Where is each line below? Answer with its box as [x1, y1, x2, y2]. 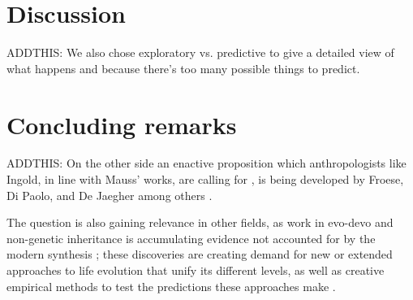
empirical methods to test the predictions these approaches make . [6, 277, 336, 294]
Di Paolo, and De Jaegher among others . [6, 186, 213, 203]
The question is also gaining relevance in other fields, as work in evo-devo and [6, 214, 394, 231]
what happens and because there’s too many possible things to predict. [6, 59, 360, 76]
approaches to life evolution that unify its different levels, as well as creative [6, 262, 385, 278]
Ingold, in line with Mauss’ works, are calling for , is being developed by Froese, [6, 171, 404, 188]
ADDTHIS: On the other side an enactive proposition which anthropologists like [6, 154, 407, 172]
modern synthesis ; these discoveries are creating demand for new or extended [6, 246, 393, 263]
